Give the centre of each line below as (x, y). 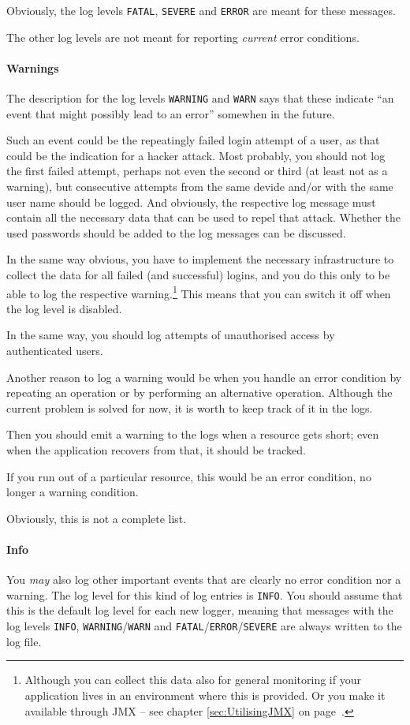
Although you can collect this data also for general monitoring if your (193, 680)
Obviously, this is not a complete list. (97, 518)
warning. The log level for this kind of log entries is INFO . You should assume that (205, 594)
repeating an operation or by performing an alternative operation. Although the (199, 392)
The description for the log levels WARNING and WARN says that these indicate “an (200, 98)
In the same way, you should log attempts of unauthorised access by (171, 335)
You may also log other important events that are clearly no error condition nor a (204, 579)
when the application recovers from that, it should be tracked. (156, 450)
